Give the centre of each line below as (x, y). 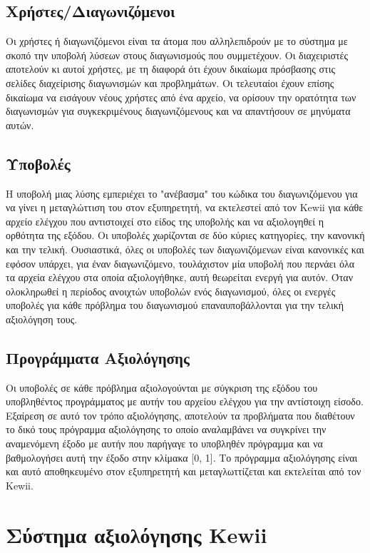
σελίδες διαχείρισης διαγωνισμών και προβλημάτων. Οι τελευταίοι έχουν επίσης (170, 82)
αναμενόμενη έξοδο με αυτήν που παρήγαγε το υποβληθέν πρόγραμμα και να (164, 443)
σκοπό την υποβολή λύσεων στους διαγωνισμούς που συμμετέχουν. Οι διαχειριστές (177, 55)
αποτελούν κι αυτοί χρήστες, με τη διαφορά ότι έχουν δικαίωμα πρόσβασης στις (171, 69)
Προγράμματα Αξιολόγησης (98, 357)
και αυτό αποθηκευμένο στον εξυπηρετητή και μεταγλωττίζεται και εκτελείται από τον (184, 471)
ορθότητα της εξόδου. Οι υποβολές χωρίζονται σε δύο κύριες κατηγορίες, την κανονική (185, 235)
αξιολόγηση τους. (42, 319)
